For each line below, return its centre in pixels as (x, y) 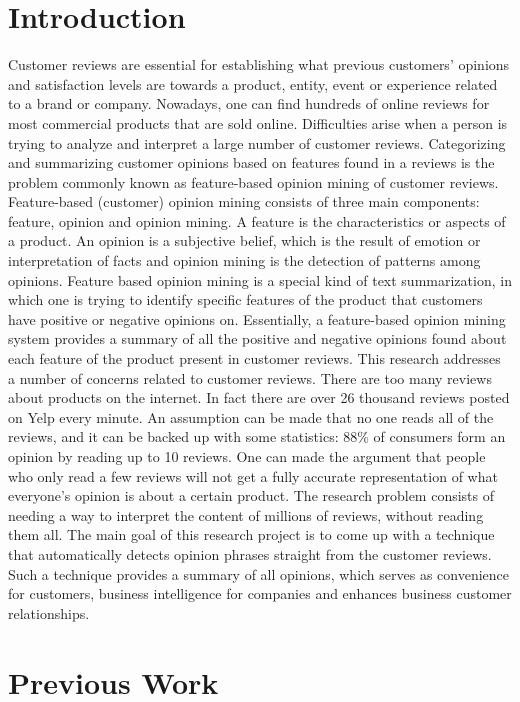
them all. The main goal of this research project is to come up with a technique (251, 534)
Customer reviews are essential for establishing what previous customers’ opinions (259, 64)
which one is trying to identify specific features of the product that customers (245, 299)
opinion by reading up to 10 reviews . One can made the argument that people (247, 456)
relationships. (49, 612)
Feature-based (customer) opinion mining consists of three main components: (244, 201)
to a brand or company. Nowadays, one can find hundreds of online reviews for (249, 103)
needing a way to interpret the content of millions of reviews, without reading (246, 514)
